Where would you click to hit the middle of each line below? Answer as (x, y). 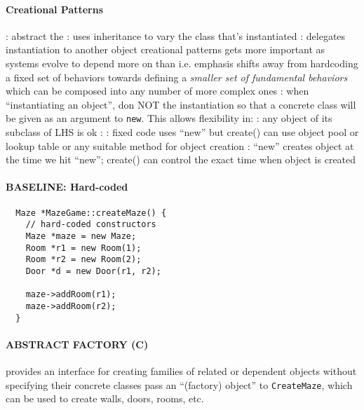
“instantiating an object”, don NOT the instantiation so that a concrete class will (181, 104)
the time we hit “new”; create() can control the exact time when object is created (181, 159)
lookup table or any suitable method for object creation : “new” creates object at (180, 145)
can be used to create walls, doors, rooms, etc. (105, 398)
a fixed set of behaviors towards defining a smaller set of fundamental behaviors (177, 77)
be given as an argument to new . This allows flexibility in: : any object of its (169, 118)
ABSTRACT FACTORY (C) (77, 344)
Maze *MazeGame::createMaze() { (91, 213)
